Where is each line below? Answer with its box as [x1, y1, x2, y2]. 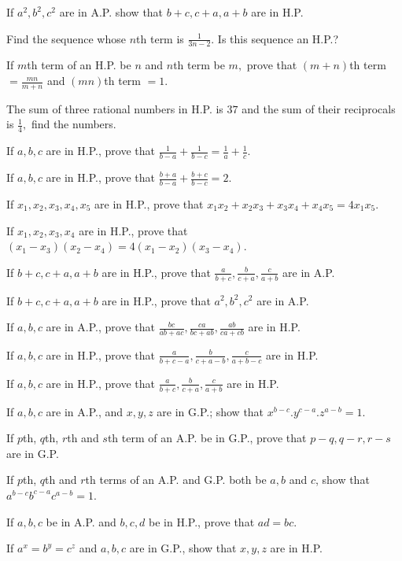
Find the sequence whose [6, 30, 126, 46]
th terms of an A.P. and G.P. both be [85, 471, 267, 488]
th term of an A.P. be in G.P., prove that [107, 430, 307, 446]
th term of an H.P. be [27, 57, 131, 73]
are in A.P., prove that [46, 319, 155, 335]
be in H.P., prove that [149, 513, 255, 530]
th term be [173, 57, 225, 73]
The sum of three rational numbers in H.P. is [6, 100, 223, 116]
